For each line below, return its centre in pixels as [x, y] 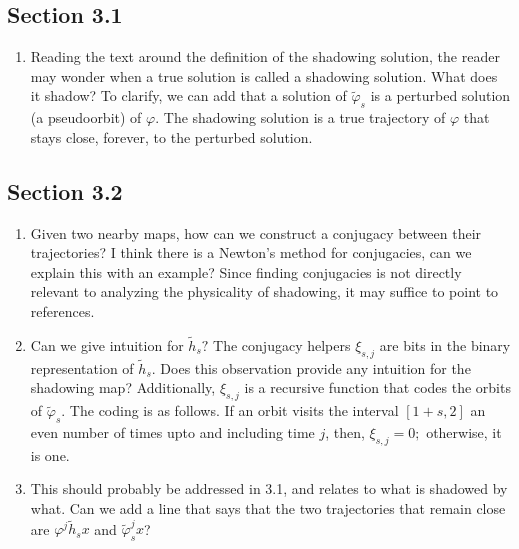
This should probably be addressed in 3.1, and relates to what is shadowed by [269, 488]
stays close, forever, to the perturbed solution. [171, 136]
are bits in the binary [445, 344]
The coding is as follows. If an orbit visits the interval [234, 410]
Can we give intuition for [107, 344]
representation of [82, 367]
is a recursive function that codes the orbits [377, 387]
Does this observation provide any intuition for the [315, 367]
